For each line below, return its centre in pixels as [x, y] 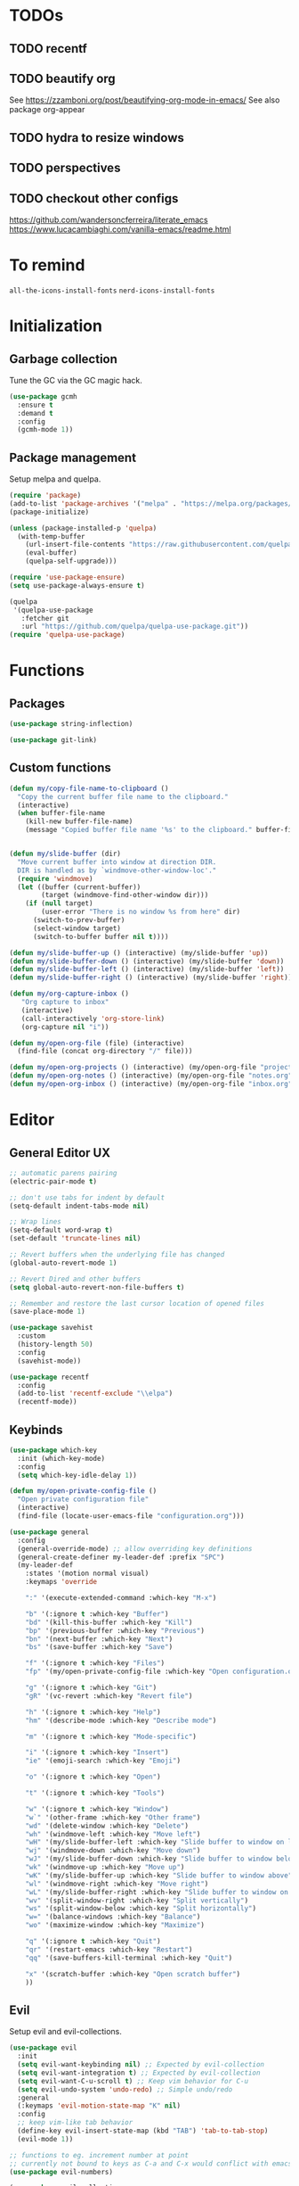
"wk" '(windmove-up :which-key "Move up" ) [105, 1868]
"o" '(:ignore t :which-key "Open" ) [93, 1777]
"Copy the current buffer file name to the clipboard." [123, 796]
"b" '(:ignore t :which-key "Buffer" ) [97, 1614]
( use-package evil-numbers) [61, 2172]
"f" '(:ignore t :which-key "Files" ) [95, 1663]
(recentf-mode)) [47, 1402]
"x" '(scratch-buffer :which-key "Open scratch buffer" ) [133, 1974]
